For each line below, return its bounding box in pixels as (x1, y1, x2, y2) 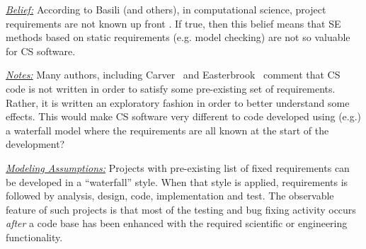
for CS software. (6, 43, 76, 58)
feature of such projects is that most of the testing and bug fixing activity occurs (6, 202, 356, 216)
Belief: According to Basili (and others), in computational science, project (6, 2, 326, 16)
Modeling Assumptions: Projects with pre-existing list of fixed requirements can (6, 160, 350, 175)
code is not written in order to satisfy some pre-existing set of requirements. (6, 81, 336, 95)
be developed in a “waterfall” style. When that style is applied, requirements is (6, 174, 348, 189)
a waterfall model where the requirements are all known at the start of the (6, 122, 329, 137)
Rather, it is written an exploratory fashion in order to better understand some (6, 95, 350, 110)
